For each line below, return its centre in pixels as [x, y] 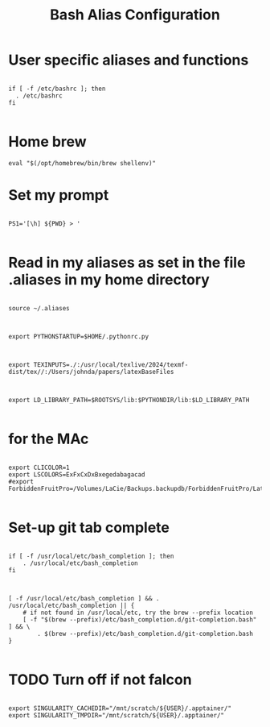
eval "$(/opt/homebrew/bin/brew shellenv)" [82, 163]
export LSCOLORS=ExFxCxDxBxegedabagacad [77, 474]
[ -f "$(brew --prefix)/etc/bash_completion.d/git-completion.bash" [140, 619]
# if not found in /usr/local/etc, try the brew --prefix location [138, 613]
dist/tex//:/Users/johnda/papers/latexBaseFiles [91, 372]
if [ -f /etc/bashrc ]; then [57, 89]
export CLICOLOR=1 [39, 467]
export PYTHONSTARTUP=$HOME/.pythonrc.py [79, 336]
